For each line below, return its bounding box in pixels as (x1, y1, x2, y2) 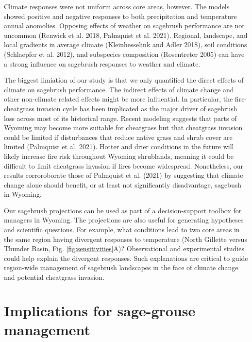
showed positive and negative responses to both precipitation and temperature (4, 11, 237, 21)
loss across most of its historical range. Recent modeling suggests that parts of (4, 113, 237, 123)
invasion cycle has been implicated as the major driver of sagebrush (36, 103, 237, 113)
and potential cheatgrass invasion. (4, 272, 104, 282)
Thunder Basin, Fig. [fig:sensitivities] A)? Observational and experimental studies (4, 243, 244, 254)
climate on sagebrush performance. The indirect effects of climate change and (4, 84, 234, 94)
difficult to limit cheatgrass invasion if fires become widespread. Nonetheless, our (4, 160, 243, 171)
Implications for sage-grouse (4, 300, 196, 320)
